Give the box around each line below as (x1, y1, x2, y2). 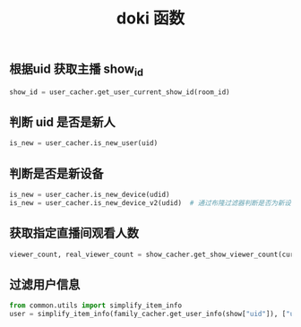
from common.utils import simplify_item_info (9, 301, 182, 310)
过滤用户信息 (9, 277, 81, 292)
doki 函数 (116, 8, 185, 29)
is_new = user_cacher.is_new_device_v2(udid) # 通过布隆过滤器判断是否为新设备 (9, 199, 298, 208)
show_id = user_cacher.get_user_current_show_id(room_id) (9, 87, 230, 97)
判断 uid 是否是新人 (9, 115, 116, 130)
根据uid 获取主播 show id (9, 62, 144, 79)
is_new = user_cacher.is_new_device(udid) (9, 190, 170, 200)
